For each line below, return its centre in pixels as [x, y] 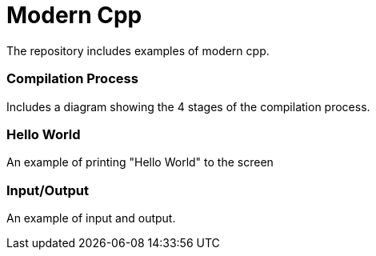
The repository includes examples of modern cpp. [138, 50]
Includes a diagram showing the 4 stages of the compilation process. [188, 106]
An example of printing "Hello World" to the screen [140, 162]
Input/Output [48, 190]
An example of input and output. [91, 218]
